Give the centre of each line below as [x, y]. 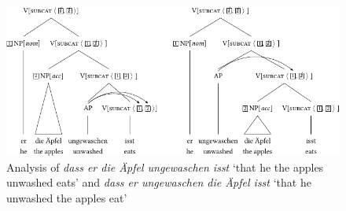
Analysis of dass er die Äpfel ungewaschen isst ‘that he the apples [165, 167]
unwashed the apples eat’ [67, 197]
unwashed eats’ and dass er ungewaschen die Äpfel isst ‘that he [159, 182]
